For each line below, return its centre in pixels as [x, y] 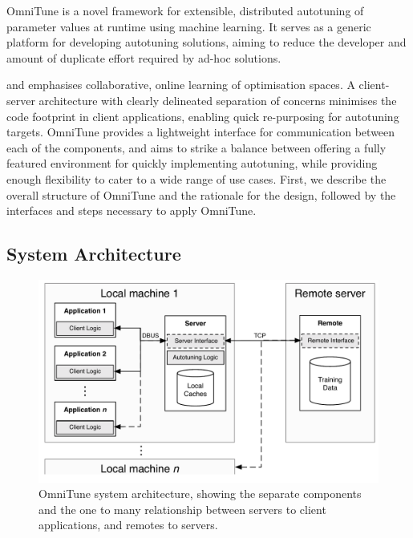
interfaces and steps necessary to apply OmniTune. [132, 210]
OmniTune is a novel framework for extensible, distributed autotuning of [185, 10]
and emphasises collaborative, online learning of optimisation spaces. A [181, 85]
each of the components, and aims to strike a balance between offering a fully [196, 147]
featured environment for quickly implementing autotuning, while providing [192, 163]
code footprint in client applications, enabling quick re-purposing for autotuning [203, 116]
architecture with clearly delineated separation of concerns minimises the [218, 100]
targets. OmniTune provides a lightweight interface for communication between [201, 132]
